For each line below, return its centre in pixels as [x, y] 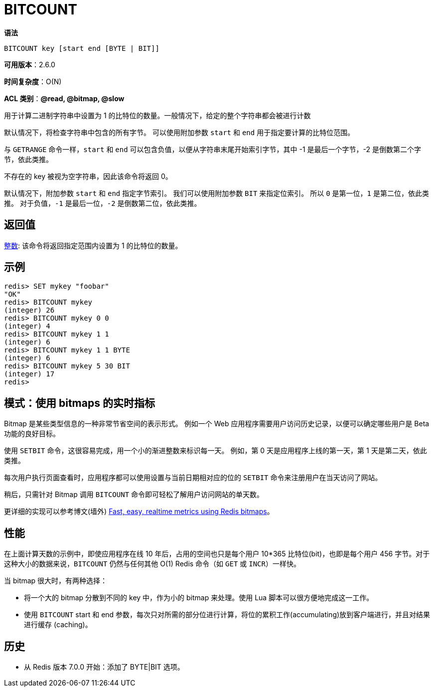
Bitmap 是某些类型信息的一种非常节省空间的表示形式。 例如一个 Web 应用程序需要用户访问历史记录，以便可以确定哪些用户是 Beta [217, 424]
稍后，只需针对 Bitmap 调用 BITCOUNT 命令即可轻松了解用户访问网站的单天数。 [134, 495]
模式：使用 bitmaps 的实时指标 [79, 403]
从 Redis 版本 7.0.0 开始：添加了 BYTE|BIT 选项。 [104, 667]
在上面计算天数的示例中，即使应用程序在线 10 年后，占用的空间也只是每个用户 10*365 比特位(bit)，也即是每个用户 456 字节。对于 [217, 554]
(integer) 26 [29, 310]
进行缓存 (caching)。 [58, 625]
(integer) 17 [29, 374]
